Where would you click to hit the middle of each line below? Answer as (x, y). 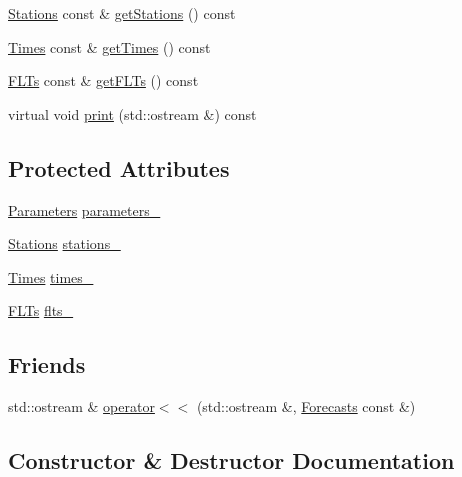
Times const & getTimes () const (109, 46)
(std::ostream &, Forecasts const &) (306, 406)
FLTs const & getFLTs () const (103, 80)
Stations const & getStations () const (122, 13)
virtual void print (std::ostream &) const (132, 113)
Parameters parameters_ (84, 209)
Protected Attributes (119, 167)
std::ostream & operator (81, 406)
